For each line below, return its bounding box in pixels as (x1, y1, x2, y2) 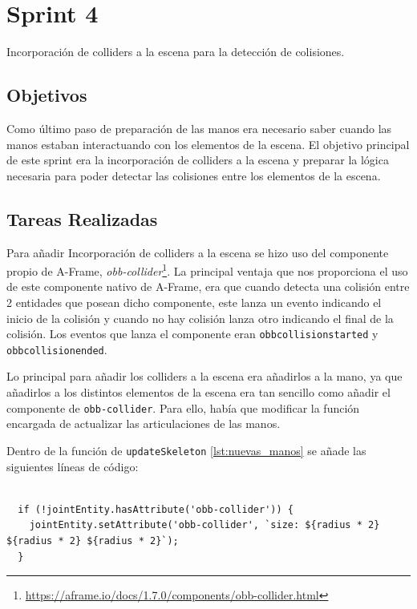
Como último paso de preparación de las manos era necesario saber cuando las (6, 119, 392, 136)
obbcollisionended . (6, 341, 107, 357)
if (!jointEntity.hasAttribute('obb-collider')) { (18, 503, 294, 515)
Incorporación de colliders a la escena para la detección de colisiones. (6, 43, 345, 60)
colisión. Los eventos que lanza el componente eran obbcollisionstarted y (6, 325, 379, 342)
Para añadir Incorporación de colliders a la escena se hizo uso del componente (6, 244, 389, 260)
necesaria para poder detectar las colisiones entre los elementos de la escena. (6, 167, 381, 184)
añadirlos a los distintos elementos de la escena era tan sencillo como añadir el (6, 384, 391, 401)
